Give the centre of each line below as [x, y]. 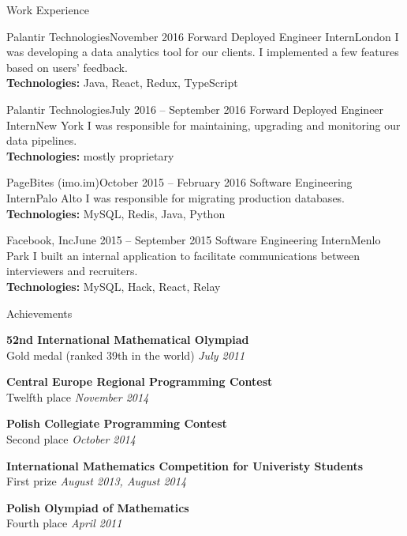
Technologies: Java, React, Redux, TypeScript [122, 83]
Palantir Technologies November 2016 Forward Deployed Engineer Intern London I [203, 36]
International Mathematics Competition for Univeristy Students [185, 465]
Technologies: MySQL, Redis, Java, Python [116, 213]
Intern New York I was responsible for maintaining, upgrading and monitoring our [203, 125]
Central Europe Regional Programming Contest [140, 381]
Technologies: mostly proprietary [90, 155]
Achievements [39, 313]
